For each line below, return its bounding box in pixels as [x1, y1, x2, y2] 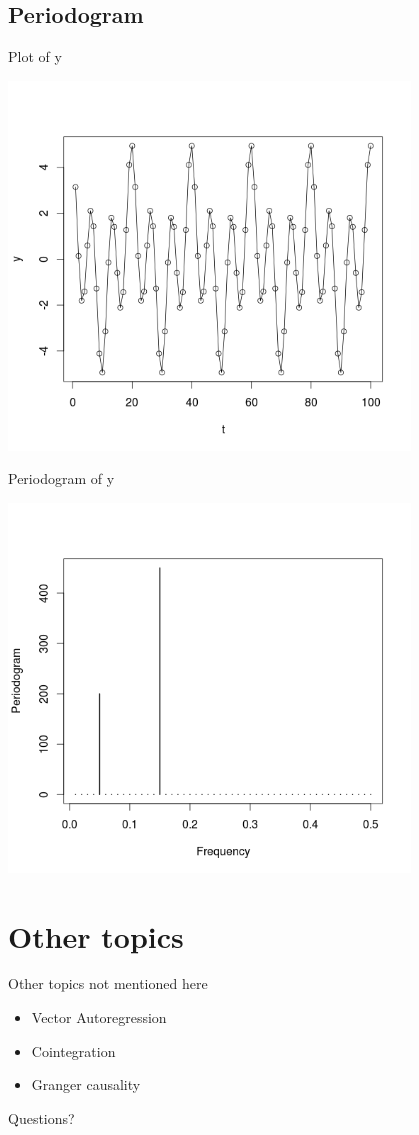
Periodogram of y [8, 468, 115, 489]
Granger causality [31, 1074, 141, 1095]
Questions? [8, 1107, 75, 1128]
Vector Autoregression [31, 1007, 167, 1028]
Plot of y [8, 46, 62, 67]
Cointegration [31, 1040, 116, 1061]
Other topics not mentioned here [8, 973, 208, 994]
